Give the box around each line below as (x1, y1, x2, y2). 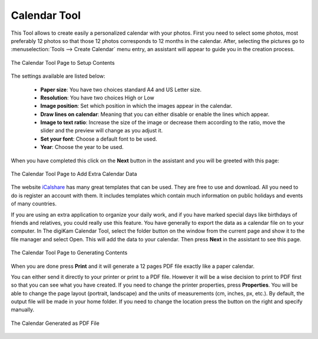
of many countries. (11, 200, 57, 207)
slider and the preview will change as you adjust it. (40, 127, 163, 134)
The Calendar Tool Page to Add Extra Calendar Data (11, 171, 138, 178)
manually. (11, 306, 35, 313)
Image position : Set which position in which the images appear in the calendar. (40, 102, 233, 109)
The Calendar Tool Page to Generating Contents (11, 249, 128, 256)
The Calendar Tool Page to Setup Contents (11, 59, 115, 66)
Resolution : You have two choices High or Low (40, 94, 154, 101)
